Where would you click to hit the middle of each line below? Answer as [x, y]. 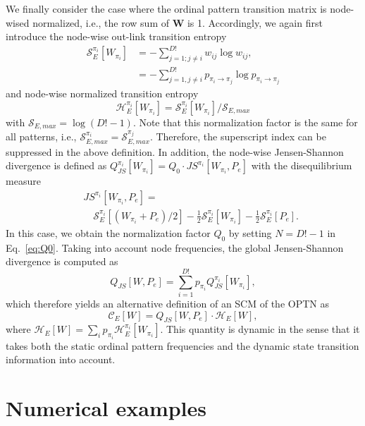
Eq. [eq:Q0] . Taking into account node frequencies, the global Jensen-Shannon [175, 247]
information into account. [61, 359]
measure [23, 181]
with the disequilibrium [302, 165]
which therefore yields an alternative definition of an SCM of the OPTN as [167, 303]
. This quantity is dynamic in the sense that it [260, 329]
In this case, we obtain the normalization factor [108, 232]
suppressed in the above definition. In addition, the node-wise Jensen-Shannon [175, 151]
